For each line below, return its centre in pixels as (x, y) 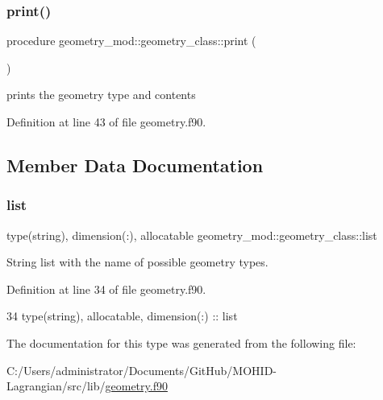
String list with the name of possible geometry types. (137, 262)
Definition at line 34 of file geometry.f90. (106, 289)
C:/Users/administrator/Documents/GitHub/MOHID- (142, 370)
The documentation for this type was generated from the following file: (181, 342)
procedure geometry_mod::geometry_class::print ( (131, 41)
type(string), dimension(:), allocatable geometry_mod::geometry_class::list (192, 235)
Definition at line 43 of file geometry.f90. (106, 122)
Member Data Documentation (135, 165)
